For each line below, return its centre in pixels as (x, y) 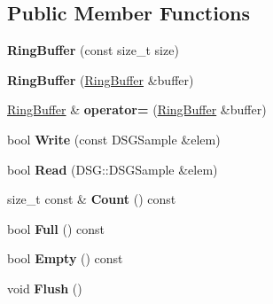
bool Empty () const (65, 258)
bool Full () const (56, 228)
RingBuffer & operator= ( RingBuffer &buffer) (137, 109)
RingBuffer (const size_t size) (93, 50)
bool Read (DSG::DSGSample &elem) (113, 169)
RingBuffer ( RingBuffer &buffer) (101, 79)
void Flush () (45, 288)
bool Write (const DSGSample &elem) (114, 139)
